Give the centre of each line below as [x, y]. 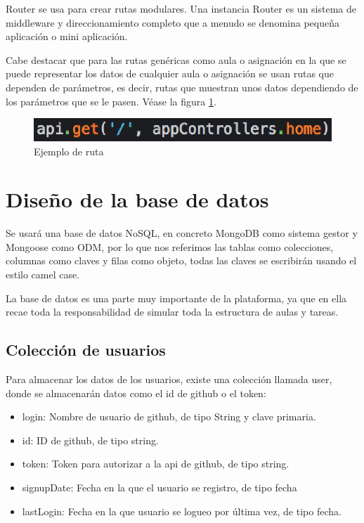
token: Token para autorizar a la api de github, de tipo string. [156, 464]
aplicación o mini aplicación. [67, 36]
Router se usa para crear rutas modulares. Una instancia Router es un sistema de [181, 8]
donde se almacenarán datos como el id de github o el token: [136, 393]
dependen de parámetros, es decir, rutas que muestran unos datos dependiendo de [182, 87]
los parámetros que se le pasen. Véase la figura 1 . [111, 101]
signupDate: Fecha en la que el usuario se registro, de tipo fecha [160, 487]
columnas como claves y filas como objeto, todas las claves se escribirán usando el [181, 260]
